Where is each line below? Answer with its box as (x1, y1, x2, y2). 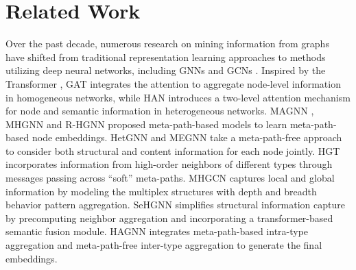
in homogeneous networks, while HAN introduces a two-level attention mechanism (5, 90, 351, 104)
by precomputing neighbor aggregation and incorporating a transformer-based (5, 210, 333, 225)
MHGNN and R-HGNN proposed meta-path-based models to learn (5, 116, 287, 131)
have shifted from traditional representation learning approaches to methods (5, 49, 326, 64)
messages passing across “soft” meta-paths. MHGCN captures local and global (5, 171, 335, 185)
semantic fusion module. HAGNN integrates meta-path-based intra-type (5, 224, 309, 238)
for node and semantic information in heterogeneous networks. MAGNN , (5, 103, 314, 118)
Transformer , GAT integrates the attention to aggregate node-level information (5, 76, 341, 90)
